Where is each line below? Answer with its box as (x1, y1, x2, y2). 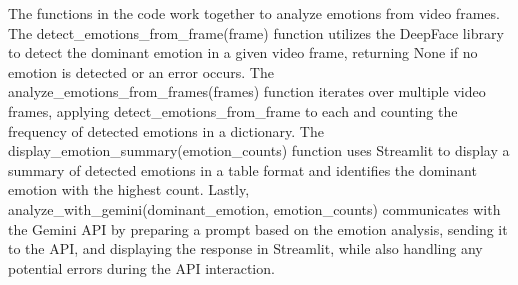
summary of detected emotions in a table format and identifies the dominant (8, 159, 477, 180)
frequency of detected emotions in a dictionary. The (8, 120, 324, 141)
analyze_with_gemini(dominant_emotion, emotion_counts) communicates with (8, 198, 501, 219)
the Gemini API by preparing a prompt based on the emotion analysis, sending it (8, 218, 508, 239)
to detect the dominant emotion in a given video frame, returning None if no (8, 42, 478, 63)
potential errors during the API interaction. (8, 257, 275, 278)
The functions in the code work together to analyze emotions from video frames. (8, 3, 500, 23)
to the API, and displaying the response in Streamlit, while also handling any (8, 238, 483, 259)
